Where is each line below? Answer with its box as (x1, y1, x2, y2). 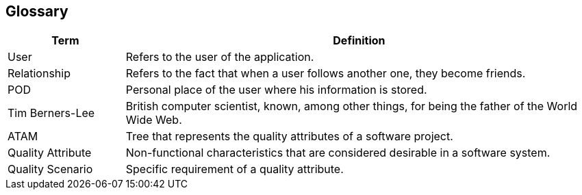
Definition (333, 34, 385, 48)
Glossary (5, 3, 68, 20)
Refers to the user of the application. (125, 50, 314, 64)
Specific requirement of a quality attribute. (125, 162, 344, 177)
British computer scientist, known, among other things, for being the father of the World (125, 99, 578, 114)
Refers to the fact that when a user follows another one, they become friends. (125, 66, 526, 81)
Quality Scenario (8, 162, 93, 177)
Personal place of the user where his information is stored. (125, 83, 427, 97)
